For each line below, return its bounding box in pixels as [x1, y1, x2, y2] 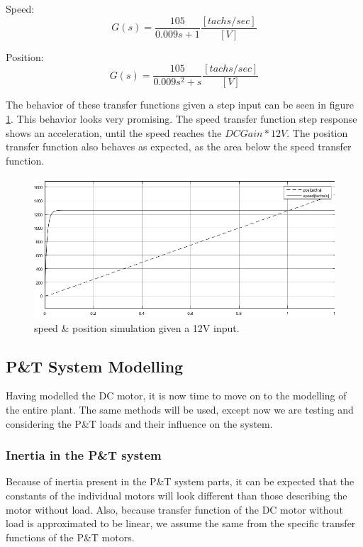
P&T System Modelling [6, 355, 184, 377]
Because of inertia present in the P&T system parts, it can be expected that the [6, 474, 354, 489]
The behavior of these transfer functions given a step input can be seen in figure [6, 97, 354, 112]
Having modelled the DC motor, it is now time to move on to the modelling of [6, 388, 347, 403]
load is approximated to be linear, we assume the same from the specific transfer [6, 516, 356, 531]
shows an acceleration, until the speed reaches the [6, 125, 222, 140]
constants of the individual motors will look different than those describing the [6, 487, 347, 502]
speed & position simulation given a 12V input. [34, 320, 240, 335]
